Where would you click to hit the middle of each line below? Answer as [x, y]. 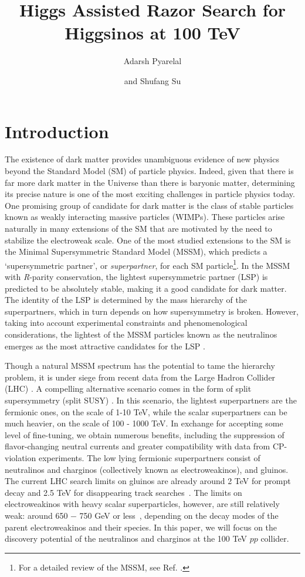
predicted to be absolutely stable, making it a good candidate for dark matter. [146, 288]
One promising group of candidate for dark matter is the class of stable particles [149, 205]
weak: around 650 [36, 515]
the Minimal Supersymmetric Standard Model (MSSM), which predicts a [136, 251]
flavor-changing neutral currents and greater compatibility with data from [138, 446]
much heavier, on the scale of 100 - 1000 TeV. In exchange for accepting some [144, 423]
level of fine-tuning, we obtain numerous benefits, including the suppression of [145, 434]
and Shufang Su [152, 80]
